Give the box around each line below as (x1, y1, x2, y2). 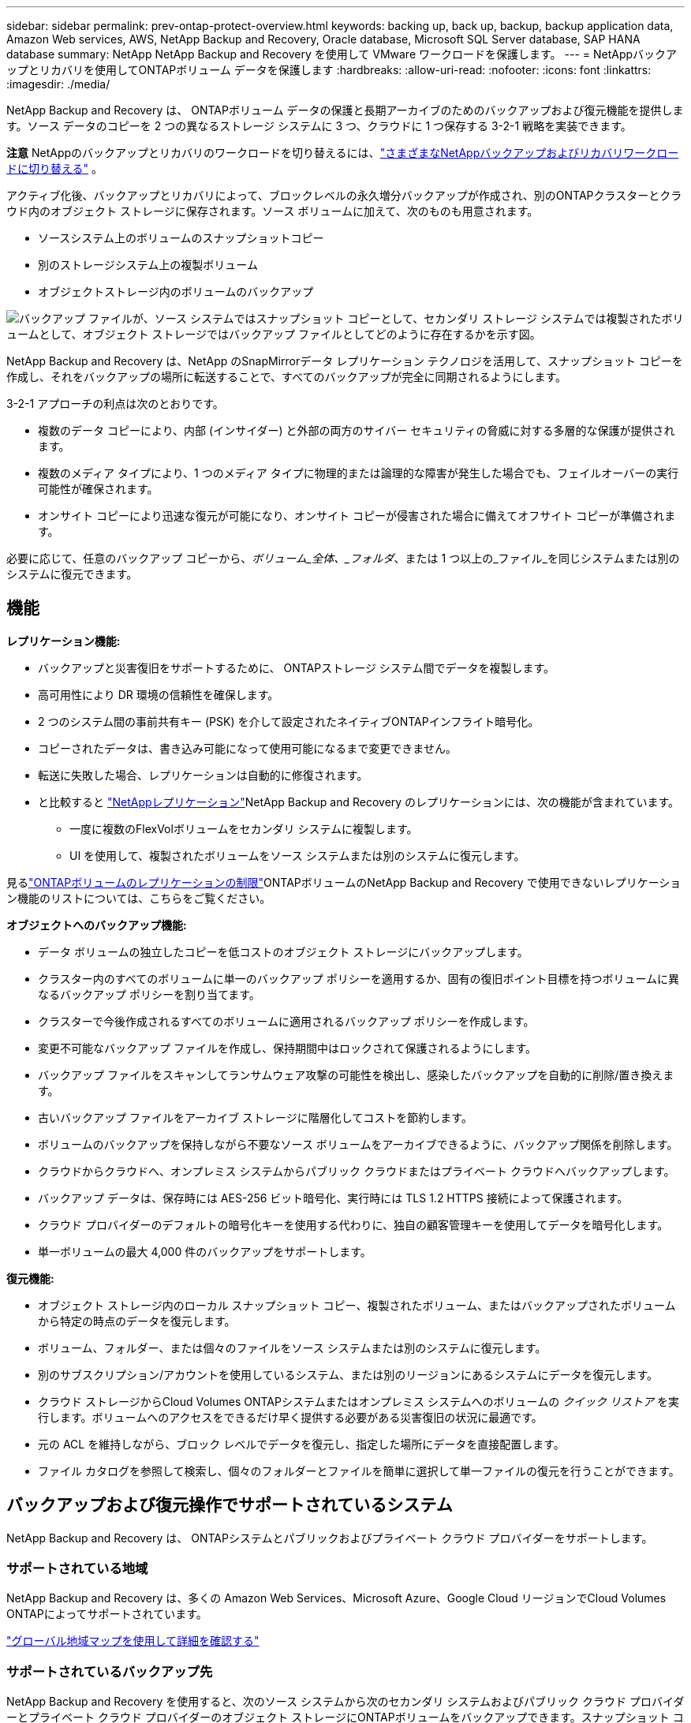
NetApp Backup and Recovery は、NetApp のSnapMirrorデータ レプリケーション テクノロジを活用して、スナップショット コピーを (6, 354, 683, 368)
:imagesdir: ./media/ (6, 77, 110, 91)
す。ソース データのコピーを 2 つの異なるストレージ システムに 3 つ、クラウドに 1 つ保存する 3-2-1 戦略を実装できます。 (6, 119, 632, 133)
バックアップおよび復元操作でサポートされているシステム (6, 1495, 453, 1516)
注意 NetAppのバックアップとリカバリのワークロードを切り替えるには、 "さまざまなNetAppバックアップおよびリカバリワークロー (6, 146, 679, 159)
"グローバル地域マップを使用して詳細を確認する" (6, 1634, 260, 1648)
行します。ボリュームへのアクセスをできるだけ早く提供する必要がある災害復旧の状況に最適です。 (38, 1410, 543, 1424)
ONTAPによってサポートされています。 (6, 1607, 207, 1621)
